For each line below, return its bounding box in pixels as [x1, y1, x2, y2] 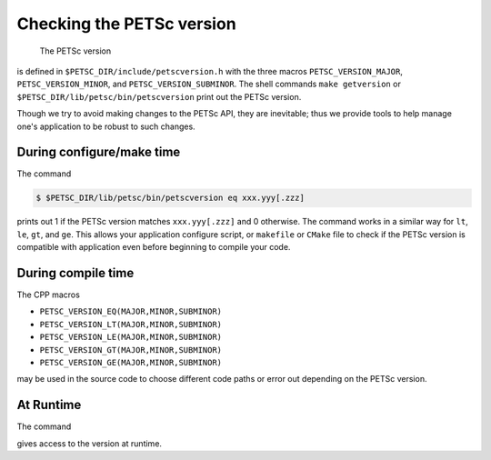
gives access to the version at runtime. [16, 437, 163, 449]
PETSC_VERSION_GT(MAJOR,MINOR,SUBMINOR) [39, 345, 223, 355]
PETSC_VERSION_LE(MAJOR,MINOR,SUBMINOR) [39, 332, 223, 343]
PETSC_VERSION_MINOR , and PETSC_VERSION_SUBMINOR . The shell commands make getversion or [16, 78, 402, 90]
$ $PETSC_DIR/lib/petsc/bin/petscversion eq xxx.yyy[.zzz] [35, 193, 305, 204]
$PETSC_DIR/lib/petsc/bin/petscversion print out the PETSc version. [16, 91, 302, 102]
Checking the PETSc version [16, 14, 236, 34]
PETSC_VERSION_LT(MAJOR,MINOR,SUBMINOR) [39, 319, 223, 329]
